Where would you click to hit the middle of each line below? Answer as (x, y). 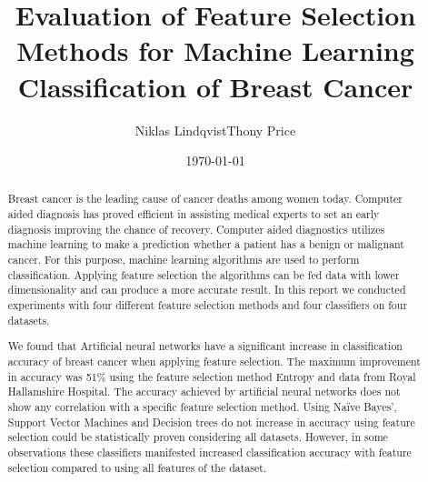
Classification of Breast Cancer (215, 86)
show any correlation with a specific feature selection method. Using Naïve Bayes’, (202, 406)
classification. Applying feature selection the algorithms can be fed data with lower (204, 274)
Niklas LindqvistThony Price (215, 130)
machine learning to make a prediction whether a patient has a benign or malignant (206, 244)
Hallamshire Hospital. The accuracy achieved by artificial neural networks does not (204, 392)
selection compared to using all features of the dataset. (137, 467)
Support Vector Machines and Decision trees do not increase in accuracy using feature (211, 422)
